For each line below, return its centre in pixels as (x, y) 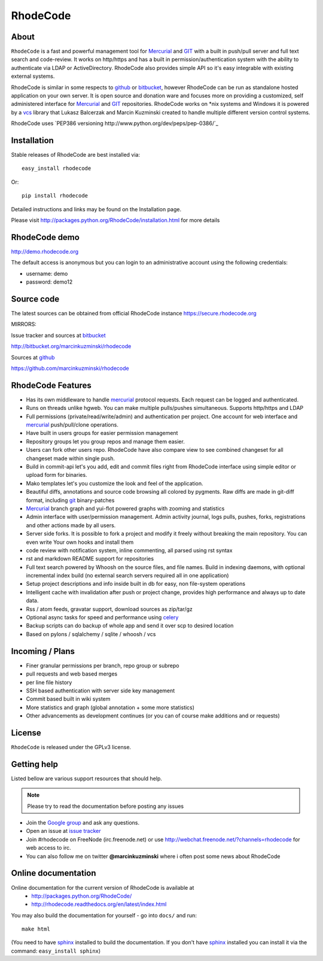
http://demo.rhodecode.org (45, 251)
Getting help (34, 764)
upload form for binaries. (57, 475)
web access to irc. (48, 848)
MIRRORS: (24, 324)
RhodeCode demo (45, 237)
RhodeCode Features (51, 385)
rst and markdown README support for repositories (90, 559)
